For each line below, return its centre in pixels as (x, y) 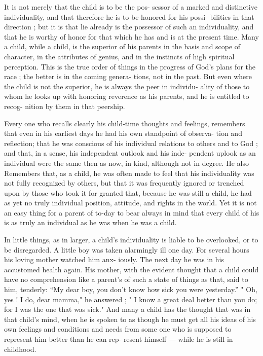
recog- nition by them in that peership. (65, 106)
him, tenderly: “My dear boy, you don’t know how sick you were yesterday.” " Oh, (131, 289)
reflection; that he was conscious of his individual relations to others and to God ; (131, 143)
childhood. (20, 349)
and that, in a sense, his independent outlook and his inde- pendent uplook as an (130, 153)
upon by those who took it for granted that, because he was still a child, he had (128, 192)
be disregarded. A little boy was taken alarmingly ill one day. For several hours (127, 249)
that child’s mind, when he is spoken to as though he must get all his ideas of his (130, 319)
